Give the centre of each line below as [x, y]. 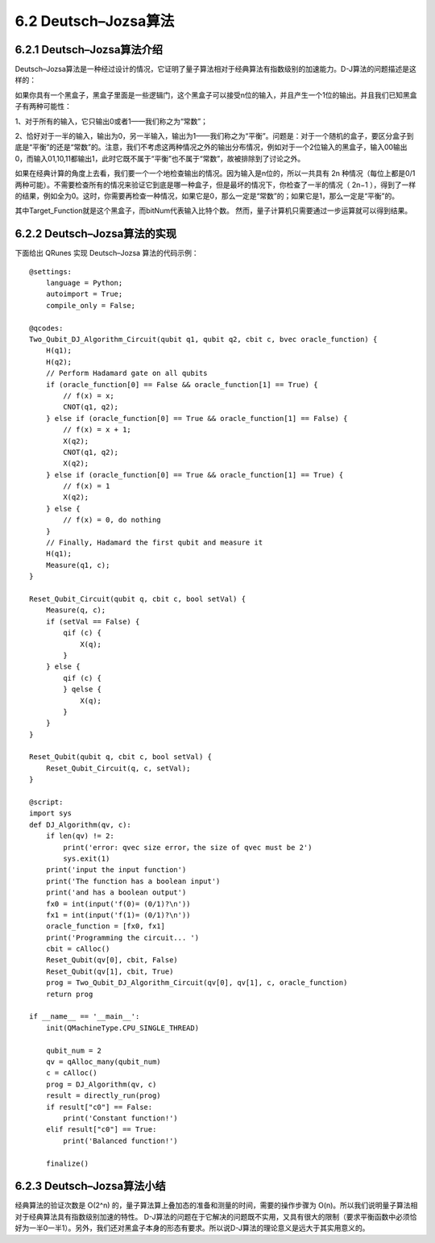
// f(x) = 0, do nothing [112, 520]
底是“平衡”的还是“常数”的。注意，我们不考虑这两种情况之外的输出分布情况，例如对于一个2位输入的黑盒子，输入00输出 [211, 147]
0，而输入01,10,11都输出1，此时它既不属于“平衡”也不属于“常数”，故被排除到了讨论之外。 [160, 158]
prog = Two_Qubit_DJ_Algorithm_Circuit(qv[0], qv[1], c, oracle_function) [197, 983]
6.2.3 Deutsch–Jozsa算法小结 [91, 1186]
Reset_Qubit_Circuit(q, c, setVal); [118, 768]
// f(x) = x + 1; [97, 430]
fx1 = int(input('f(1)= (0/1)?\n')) [118, 915]
